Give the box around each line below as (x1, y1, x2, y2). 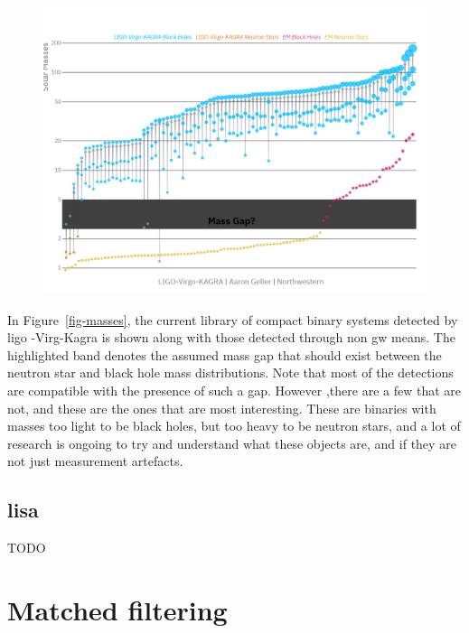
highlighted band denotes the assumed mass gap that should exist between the (7, 345, 442, 364)
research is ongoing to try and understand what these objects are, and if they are (7, 433, 456, 452)
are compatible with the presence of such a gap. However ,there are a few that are (7, 380, 461, 399)
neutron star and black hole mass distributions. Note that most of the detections (7, 363, 454, 382)
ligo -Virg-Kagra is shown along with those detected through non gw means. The (7, 328, 455, 347)
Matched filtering (7, 591, 228, 628)
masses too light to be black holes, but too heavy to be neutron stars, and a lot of (7, 416, 461, 435)
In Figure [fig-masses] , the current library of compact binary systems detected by (7, 310, 458, 329)
